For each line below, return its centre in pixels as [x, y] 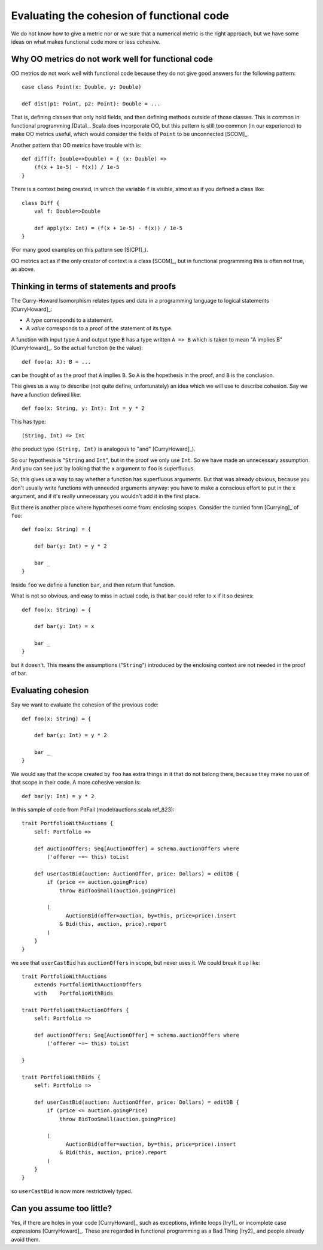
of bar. [19, 674]
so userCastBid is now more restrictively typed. [72, 1191]
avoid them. [25, 1239]
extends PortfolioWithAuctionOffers [88, 985]
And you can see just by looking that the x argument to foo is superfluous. [103, 469]
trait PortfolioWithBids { [61, 1077]
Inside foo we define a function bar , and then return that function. [93, 585]
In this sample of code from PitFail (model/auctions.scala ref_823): [93, 810]
